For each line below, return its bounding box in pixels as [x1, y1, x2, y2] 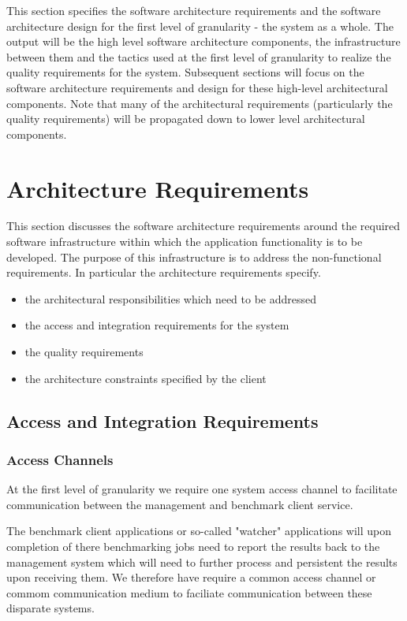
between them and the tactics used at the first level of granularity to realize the [6, 48, 391, 65]
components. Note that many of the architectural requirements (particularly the [6, 95, 393, 111]
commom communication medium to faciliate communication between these [6, 584, 372, 601]
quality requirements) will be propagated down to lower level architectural [6, 110, 365, 127]
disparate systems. [6, 600, 95, 616]
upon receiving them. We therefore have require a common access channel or [6, 569, 376, 586]
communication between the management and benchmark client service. [6, 496, 353, 512]
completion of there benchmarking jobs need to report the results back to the [6, 538, 380, 554]
